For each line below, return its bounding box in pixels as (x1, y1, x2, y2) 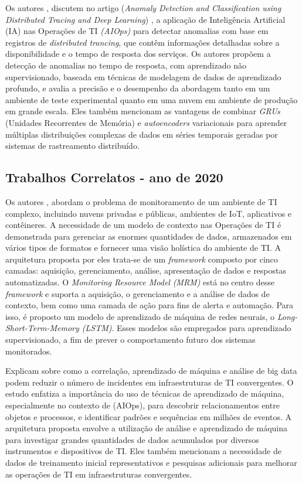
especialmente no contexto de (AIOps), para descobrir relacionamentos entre (5, 399, 280, 411)
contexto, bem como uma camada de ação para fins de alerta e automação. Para (5, 299, 294, 311)
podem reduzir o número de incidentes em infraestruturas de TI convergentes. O (5, 376, 294, 388)
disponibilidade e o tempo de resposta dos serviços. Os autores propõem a (5, 47, 271, 60)
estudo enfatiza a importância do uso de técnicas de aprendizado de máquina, (5, 387, 284, 400)
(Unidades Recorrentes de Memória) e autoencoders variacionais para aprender (5, 116, 287, 128)
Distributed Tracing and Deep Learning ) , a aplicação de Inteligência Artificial (5, 13, 286, 25)
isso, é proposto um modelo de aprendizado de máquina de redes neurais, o (5, 310, 275, 322)
